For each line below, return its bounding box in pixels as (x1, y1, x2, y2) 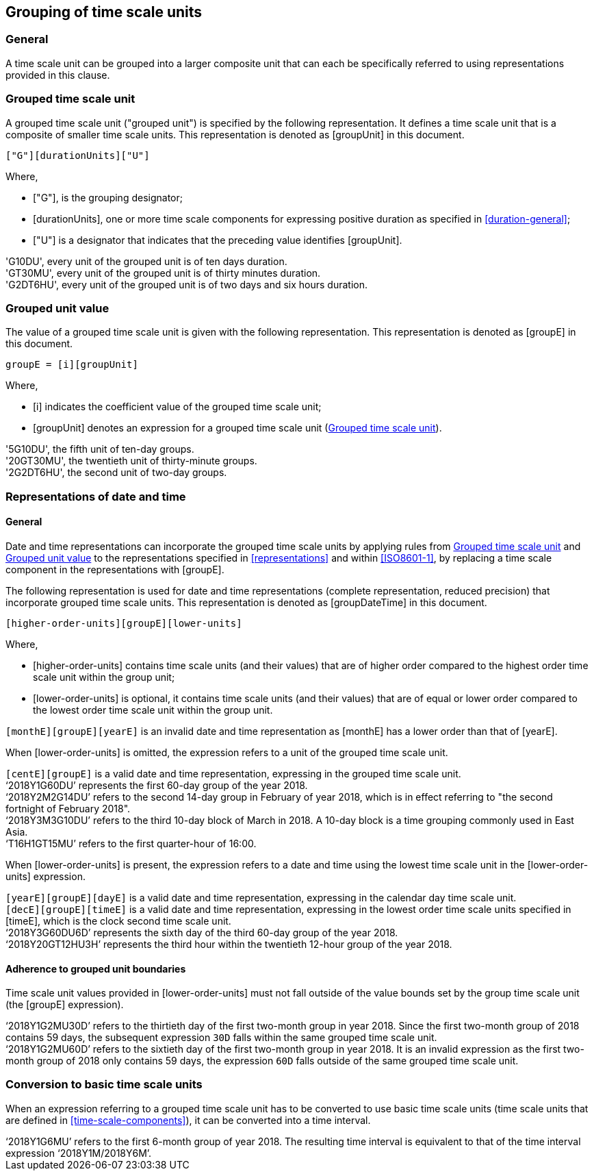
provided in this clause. (5, 68, 110, 81)
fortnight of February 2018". (5, 802, 131, 814)
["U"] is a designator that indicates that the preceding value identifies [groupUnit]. (33, 234, 402, 246)
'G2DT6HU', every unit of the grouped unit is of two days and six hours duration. (5, 278, 368, 290)
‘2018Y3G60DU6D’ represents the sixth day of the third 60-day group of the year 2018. (5, 926, 398, 938)
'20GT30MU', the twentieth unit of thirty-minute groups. (5, 455, 257, 467)
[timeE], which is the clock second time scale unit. (5, 914, 231, 927)
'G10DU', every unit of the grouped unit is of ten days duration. (5, 255, 287, 267)
